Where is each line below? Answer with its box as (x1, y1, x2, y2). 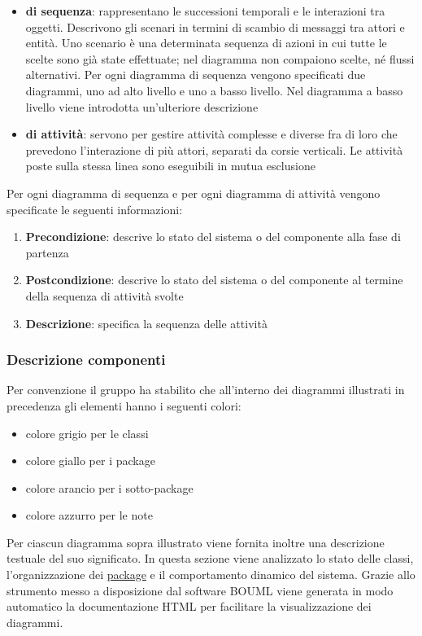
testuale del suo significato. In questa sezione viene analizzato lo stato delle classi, (7, 550, 414, 567)
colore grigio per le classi (25, 424, 149, 441)
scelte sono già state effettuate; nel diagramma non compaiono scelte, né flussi (25, 50, 415, 67)
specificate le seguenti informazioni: (7, 200, 183, 217)
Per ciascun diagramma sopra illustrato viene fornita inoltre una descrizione (7, 533, 385, 550)
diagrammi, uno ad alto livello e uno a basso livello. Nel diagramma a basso (25, 81, 403, 99)
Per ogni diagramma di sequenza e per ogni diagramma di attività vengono (7, 184, 381, 201)
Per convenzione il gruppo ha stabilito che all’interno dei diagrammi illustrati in (7, 381, 405, 398)
